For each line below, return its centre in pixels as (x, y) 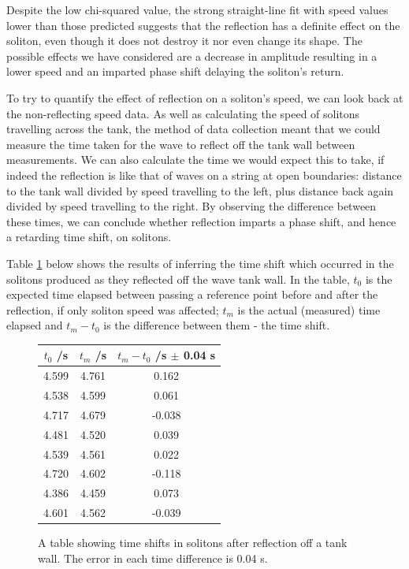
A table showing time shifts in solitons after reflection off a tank (193, 543)
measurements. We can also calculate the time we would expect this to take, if (195, 160)
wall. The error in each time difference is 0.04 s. (153, 558)
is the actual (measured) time (309, 309)
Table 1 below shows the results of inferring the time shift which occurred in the (200, 263)
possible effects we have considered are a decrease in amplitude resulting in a (192, 56)
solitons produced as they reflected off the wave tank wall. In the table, (178, 279)
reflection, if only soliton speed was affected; (113, 309)
